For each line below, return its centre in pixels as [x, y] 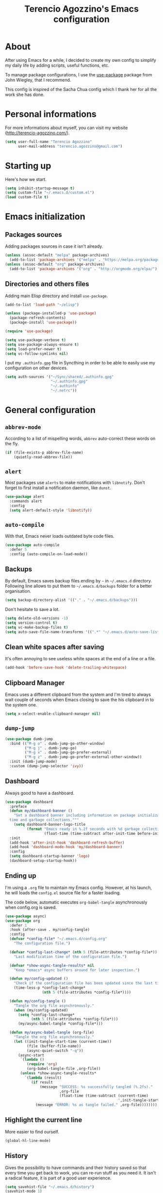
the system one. [21, 705]
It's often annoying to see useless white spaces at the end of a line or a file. [81, 659]
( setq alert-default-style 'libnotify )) [51, 510]
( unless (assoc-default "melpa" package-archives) [57, 255]
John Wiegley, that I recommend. [38, 80]
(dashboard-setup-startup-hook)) [43, 861]
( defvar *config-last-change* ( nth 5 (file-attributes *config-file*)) [83, 952]
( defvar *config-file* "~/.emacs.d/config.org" [58, 939]
